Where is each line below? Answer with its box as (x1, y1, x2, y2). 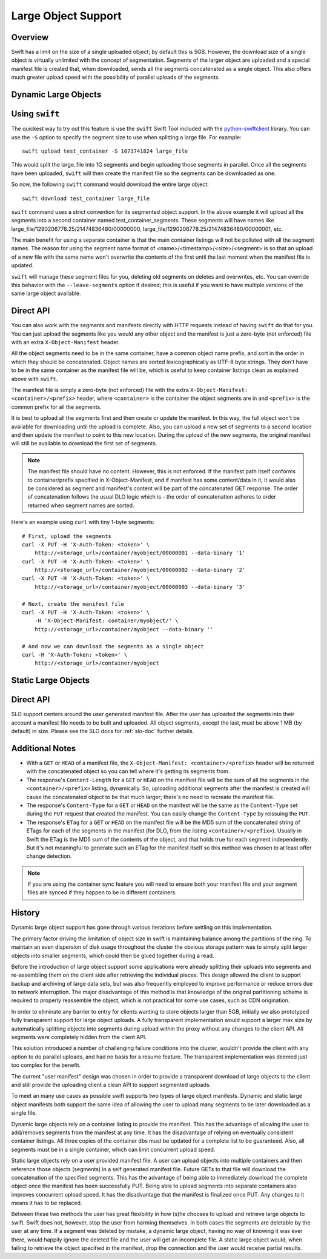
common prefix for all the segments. (11, 403, 102, 410)
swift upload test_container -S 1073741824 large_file (22, 147, 188, 154)
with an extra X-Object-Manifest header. (11, 339, 120, 346)
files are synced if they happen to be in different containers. (27, 889, 177, 896)
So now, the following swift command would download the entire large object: (11, 181, 209, 188)
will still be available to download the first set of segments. (11, 440, 157, 447)
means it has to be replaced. (11, 1200, 82, 1207)
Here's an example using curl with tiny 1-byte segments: (11, 519, 154, 526)
